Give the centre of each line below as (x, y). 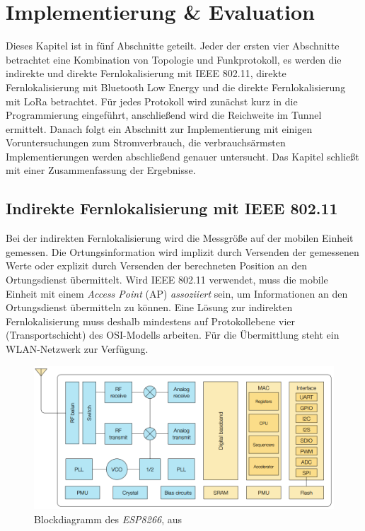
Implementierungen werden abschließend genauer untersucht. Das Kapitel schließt (182, 156)
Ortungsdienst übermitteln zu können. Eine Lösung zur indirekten (149, 307)
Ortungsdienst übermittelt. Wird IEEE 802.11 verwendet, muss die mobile (167, 280)
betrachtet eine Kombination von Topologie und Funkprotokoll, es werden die (174, 59)
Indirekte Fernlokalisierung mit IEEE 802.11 (172, 208)
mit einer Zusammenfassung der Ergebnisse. (101, 170)
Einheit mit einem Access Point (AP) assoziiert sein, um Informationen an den (177, 293)
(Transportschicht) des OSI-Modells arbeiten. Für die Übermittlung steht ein (173, 335)
